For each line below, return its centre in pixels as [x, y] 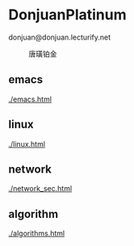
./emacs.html [30, 99]
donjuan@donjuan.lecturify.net [60, 37]
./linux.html [27, 144]
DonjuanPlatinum [67, 15]
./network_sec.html [40, 189]
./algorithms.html [37, 233]
